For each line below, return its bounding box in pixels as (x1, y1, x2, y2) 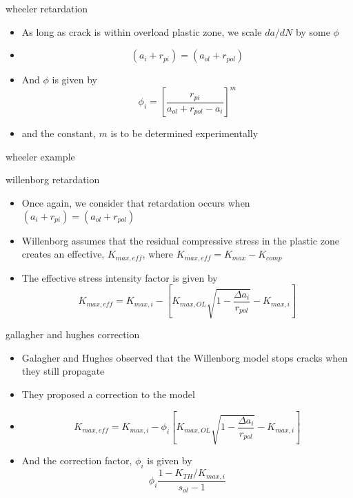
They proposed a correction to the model (21, 386, 195, 401)
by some (296, 24, 330, 39)
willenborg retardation (6, 172, 100, 187)
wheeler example (6, 149, 75, 163)
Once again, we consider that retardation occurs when (21, 196, 250, 210)
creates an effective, (21, 247, 105, 261)
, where (142, 247, 173, 261)
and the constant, (21, 126, 96, 141)
